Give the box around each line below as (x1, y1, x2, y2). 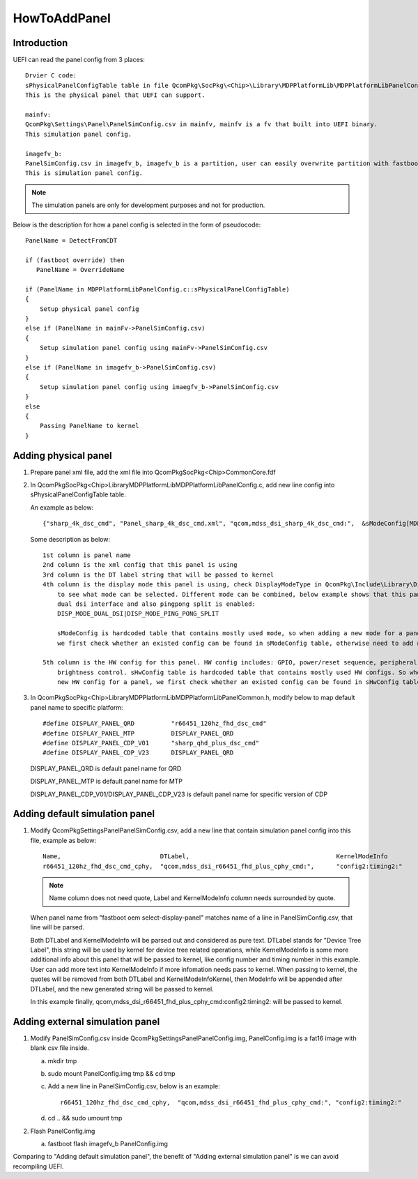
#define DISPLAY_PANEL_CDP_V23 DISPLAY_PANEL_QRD (42, 749, 234, 756)
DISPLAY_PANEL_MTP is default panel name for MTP (30, 777, 183, 786)
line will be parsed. (30, 923, 85, 931)
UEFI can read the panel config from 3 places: (13, 56, 146, 64)
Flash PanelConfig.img (30, 1127, 95, 1135)
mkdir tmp (47, 1056, 77, 1065)
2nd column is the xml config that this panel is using (42, 561, 238, 569)
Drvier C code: (25, 72, 77, 79)
